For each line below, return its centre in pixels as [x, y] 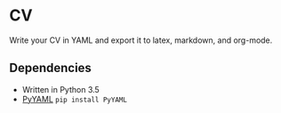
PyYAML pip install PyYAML [74, 99]
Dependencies [50, 68]
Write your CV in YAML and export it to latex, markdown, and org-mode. [141, 40]
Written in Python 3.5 [60, 89]
